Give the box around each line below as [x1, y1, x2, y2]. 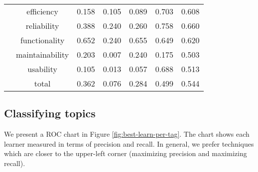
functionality [20, 34, 65, 46]
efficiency [26, 5, 58, 17]
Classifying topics [4, 105, 96, 121]
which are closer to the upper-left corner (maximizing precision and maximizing [4, 148, 247, 159]
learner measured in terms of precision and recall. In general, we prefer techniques [4, 138, 254, 149]
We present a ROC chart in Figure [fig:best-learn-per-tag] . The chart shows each [4, 129, 250, 139]
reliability [25, 20, 59, 31]
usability [27, 63, 57, 75]
